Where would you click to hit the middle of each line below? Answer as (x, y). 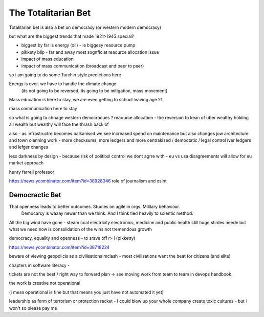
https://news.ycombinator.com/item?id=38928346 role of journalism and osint (88, 181)
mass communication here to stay (43, 109)
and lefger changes (29, 147)
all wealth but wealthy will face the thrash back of (59, 124)
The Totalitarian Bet (50, 13)
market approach (26, 163)
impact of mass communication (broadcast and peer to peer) (83, 66)
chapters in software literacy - (39, 265)
